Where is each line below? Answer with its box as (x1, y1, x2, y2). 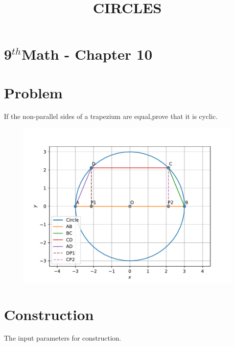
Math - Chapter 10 (22, 44, 153, 64)
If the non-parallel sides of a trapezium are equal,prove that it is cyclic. (4, 111, 218, 121)
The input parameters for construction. (4, 333, 121, 343)
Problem (4, 82, 63, 102)
